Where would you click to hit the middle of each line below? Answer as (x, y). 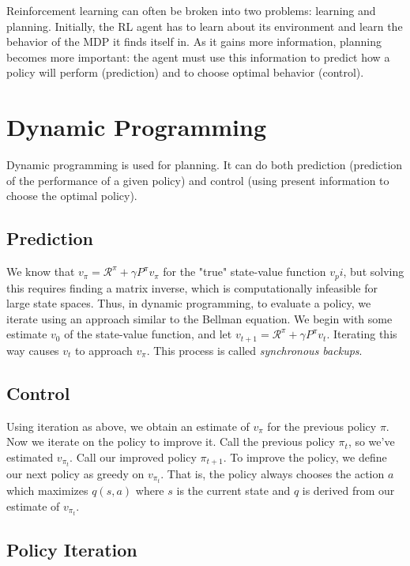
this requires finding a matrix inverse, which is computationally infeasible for (192, 287)
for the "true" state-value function (244, 272)
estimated (30, 457)
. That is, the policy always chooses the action (273, 473)
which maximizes (47, 490)
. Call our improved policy (133, 457)
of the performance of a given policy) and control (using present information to (198, 180)
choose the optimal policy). (72, 196)
